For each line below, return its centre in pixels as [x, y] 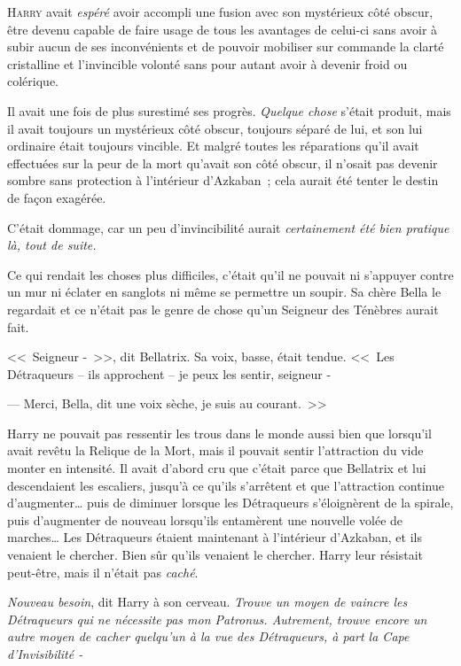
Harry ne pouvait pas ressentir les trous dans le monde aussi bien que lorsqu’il [219, 433]
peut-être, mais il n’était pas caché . [103, 572]
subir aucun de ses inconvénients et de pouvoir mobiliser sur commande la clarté [226, 46]
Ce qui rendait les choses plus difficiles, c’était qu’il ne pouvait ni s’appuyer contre [230, 274]
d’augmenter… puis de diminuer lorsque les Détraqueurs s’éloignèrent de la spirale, [230, 503]
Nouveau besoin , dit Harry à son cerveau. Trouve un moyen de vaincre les [207, 602]
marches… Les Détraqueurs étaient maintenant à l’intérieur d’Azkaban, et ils [215, 537]
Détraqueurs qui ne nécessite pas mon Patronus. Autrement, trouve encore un [217, 619]
